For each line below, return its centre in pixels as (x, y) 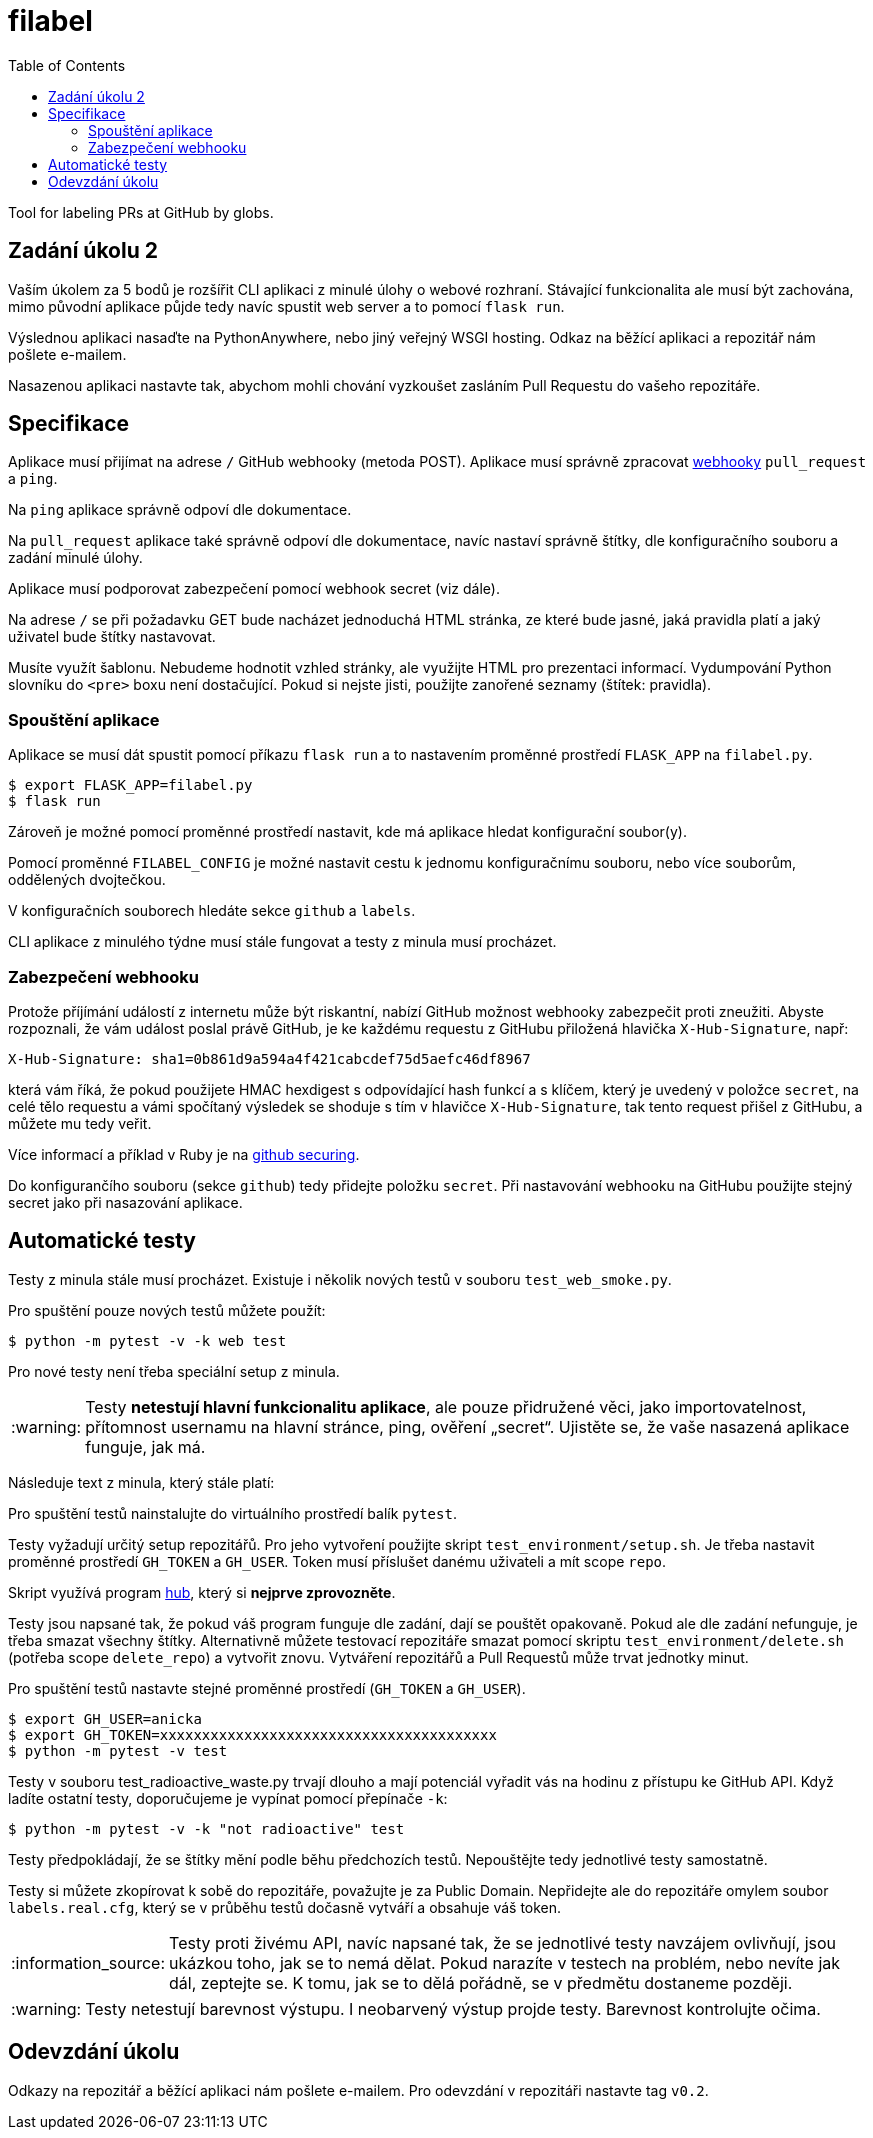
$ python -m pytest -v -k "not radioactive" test (206, 1828)
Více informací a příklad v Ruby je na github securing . (184, 1154)
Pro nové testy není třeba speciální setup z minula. (174, 1371)
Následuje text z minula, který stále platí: (141, 1482)
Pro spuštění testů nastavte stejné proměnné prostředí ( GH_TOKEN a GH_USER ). (267, 1688)
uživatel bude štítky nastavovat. (112, 637)
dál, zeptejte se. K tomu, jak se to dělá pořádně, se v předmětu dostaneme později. (481, 1982)
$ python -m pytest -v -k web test (147, 1340)
